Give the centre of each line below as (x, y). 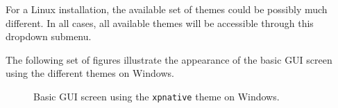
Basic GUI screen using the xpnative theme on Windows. (157, 96)
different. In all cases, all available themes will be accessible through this (160, 22)
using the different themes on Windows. (90, 73)
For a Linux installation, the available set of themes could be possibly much (167, 9)
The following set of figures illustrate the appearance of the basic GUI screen (169, 59)
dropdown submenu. (49, 36)
